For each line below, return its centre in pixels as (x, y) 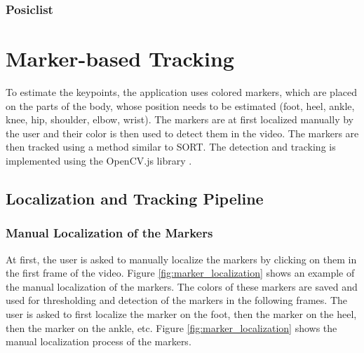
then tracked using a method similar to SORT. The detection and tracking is (171, 147)
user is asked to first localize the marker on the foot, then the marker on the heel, (181, 313)
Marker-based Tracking (120, 58)
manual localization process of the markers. (99, 341)
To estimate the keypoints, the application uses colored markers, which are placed (182, 91)
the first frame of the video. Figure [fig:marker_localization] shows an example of (180, 273)
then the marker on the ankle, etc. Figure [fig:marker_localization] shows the (171, 327)
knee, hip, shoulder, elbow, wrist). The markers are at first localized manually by (180, 119)
